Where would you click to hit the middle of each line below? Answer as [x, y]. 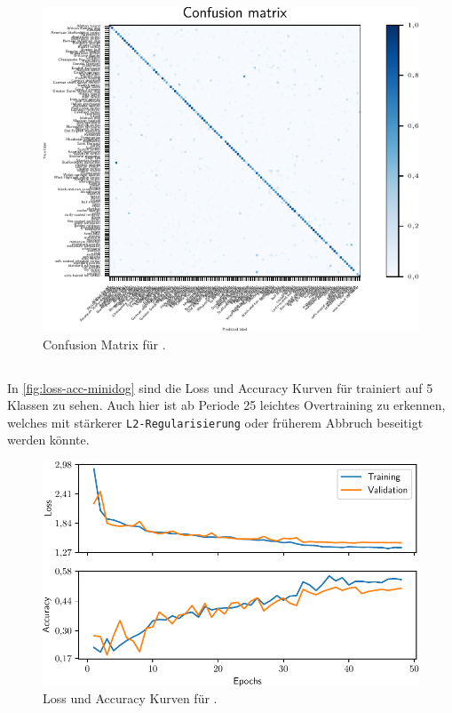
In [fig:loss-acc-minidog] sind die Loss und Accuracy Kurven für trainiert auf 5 [220, 387]
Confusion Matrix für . [104, 344]
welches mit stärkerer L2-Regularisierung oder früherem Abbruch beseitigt [215, 422]
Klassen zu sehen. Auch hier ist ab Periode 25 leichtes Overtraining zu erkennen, [226, 405]
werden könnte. [48, 440]
